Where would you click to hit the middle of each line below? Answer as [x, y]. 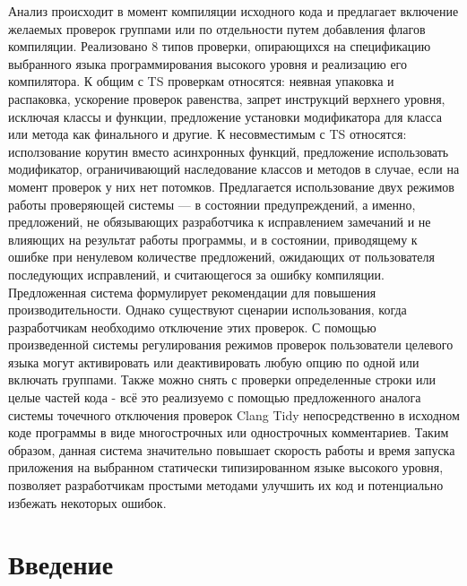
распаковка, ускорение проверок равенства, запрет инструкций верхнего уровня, [227, 98]
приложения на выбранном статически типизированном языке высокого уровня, [226, 467]
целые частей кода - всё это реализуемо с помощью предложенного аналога [215, 397]
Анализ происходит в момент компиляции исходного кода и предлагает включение [233, 11]
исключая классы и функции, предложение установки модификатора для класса [225, 116]
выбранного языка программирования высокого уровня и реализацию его [208, 63]
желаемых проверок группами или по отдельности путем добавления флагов [217, 28]
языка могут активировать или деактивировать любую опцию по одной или [214, 362]
